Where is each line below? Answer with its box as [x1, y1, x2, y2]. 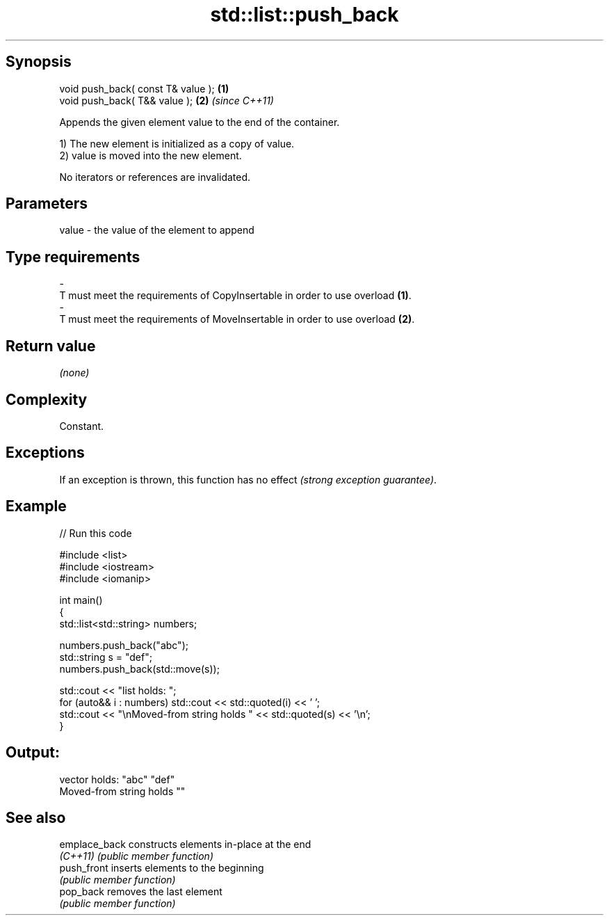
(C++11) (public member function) [59, 850, 213, 863]
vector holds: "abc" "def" [59, 773, 175, 785]
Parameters [6, 195, 88, 213]
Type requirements [6, 248, 140, 266]
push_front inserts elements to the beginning [59, 862, 264, 874]
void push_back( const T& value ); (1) [59, 82, 229, 95]
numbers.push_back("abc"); [59, 639, 188, 651]
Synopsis [6, 53, 72, 71]
